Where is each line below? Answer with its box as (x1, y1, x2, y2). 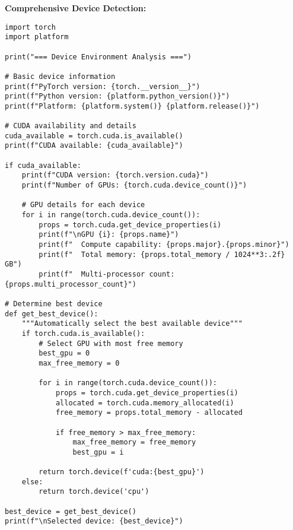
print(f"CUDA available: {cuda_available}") (5, 141, 183, 150)
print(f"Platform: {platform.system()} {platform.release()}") (5, 101, 260, 110)
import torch (5, 23, 56, 31)
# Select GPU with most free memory (39, 339, 183, 348)
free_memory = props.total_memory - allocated (55, 408, 243, 417)
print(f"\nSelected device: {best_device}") (5, 517, 183, 526)
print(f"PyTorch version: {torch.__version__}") (5, 82, 200, 91)
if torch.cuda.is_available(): (21, 329, 145, 338)
